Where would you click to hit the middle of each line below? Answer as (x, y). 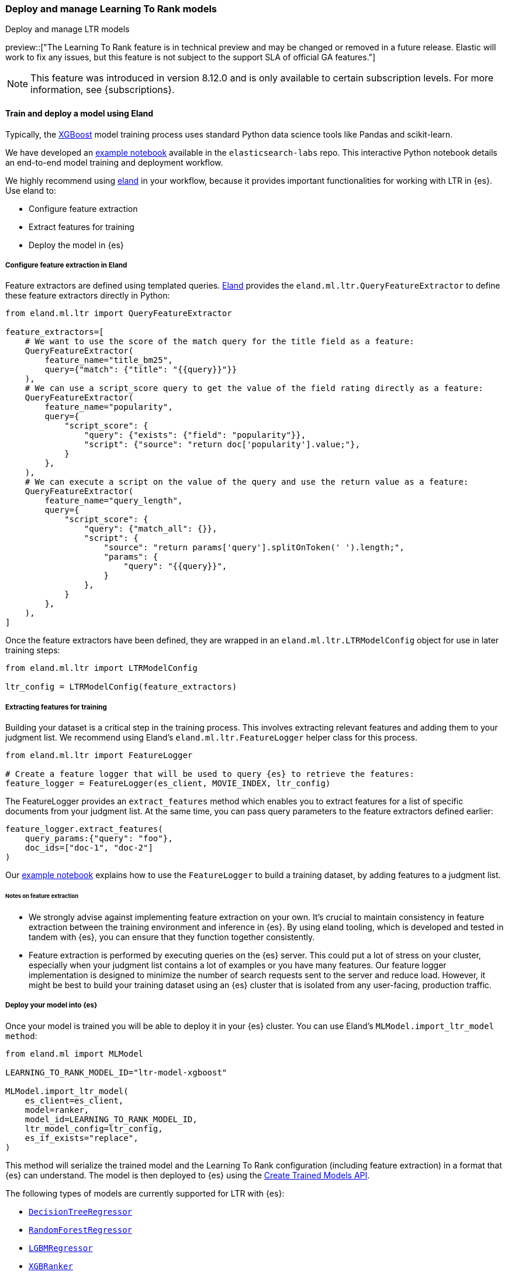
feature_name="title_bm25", (109, 360)
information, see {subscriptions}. (103, 90)
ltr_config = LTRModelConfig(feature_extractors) (121, 687)
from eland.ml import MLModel (75, 1053)
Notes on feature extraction (42, 896)
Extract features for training (82, 227)
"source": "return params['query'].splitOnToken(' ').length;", (254, 548)
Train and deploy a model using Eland (80, 113)
